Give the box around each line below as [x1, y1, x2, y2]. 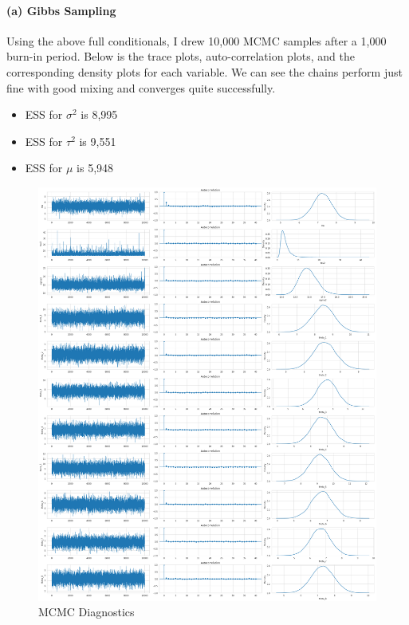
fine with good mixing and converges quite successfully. [6, 79, 276, 96]
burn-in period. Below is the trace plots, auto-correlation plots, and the [6, 48, 355, 65]
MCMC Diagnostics [38, 603, 135, 620]
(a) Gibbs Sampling [6, 2, 116, 18]
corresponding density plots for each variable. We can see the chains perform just [6, 63, 403, 80]
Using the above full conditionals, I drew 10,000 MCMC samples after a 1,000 [6, 32, 387, 49]
